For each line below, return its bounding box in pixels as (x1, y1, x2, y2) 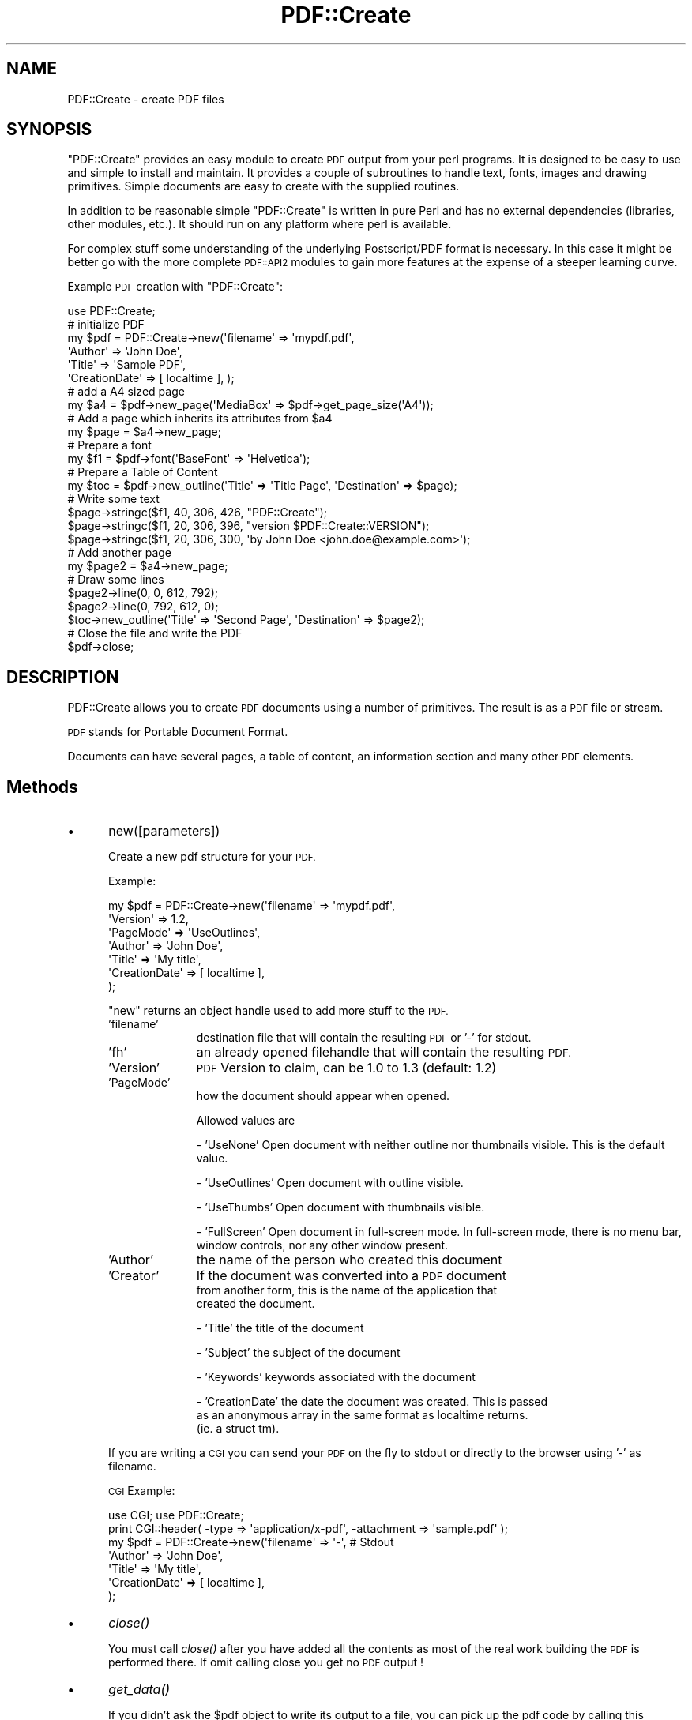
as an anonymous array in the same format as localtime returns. (196, 1408, 528, 1422)
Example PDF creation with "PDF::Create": (67, 280, 284, 294)
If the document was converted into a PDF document (196, 1267, 507, 1284)
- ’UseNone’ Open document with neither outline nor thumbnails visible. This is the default (196, 1138, 665, 1152)
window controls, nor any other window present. (196, 1238, 449, 1252)
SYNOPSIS (6, 119, 92, 140)
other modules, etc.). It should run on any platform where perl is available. (67, 217, 452, 231)
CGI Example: (108, 1484, 175, 1498)
